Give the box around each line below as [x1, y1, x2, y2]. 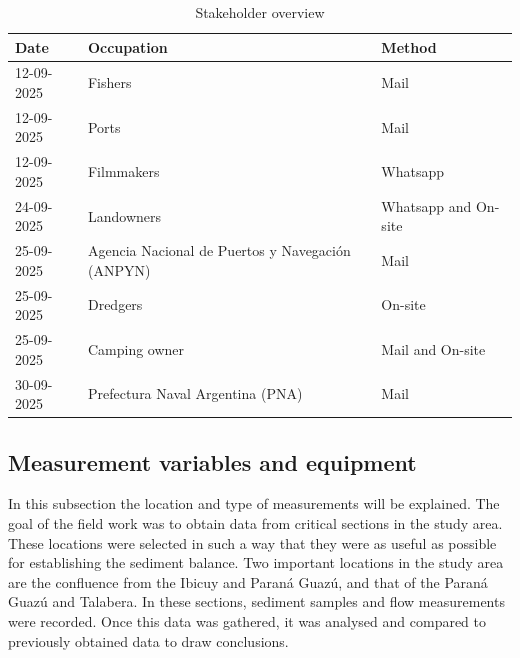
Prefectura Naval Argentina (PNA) [87, 383, 303, 404]
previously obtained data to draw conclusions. [8, 630, 289, 651]
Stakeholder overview [195, 2, 325, 22]
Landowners [87, 205, 161, 226]
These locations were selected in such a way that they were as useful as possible [8, 532, 497, 553]
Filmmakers [87, 161, 160, 182]
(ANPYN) [87, 259, 151, 280]
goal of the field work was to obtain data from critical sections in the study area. [8, 512, 503, 533]
